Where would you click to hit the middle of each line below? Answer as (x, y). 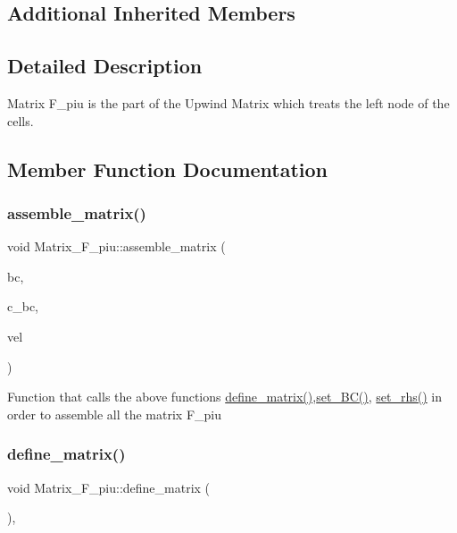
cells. (21, 120)
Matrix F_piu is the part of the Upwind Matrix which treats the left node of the (228, 102)
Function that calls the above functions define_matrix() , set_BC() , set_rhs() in (225, 397)
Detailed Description (105, 66)
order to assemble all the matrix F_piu (115, 414)
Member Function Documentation (168, 169)
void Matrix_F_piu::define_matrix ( (109, 487)
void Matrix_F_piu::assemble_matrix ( (116, 246)
